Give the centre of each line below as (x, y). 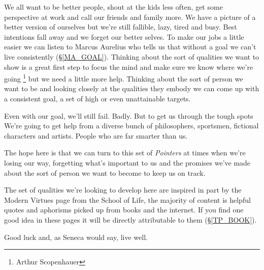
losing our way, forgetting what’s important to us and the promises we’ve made (127, 162)
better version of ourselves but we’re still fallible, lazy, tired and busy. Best (121, 27)
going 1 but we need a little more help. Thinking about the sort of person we (124, 78)
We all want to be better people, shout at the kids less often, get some (113, 7)
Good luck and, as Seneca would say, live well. (76, 237)
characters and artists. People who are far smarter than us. (96, 135)
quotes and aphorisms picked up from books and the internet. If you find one (124, 210)
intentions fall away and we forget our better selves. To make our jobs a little (124, 36)
